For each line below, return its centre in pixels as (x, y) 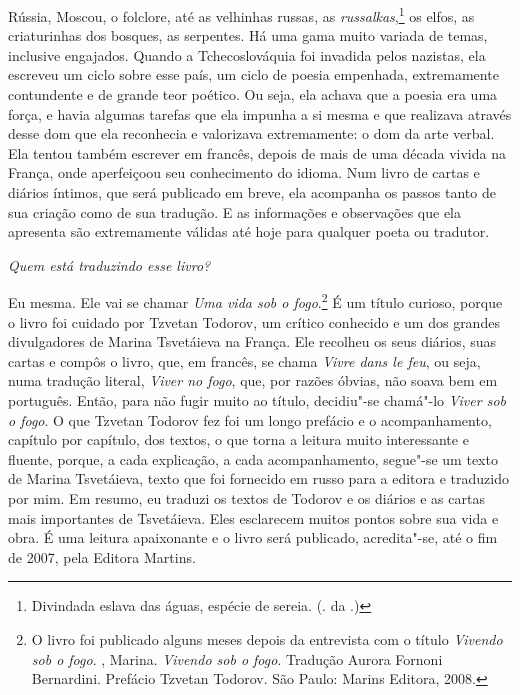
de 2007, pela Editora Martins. (102, 556)
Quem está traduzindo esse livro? (109, 264)
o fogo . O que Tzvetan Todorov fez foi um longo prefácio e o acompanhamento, (250, 419)
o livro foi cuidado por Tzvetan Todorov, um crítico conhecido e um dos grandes (254, 321)
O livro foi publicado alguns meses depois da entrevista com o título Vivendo (267, 638)
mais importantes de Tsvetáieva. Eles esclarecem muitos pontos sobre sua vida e (253, 517)
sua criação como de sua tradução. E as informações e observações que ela (235, 211)
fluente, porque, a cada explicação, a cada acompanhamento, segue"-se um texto (253, 458)
